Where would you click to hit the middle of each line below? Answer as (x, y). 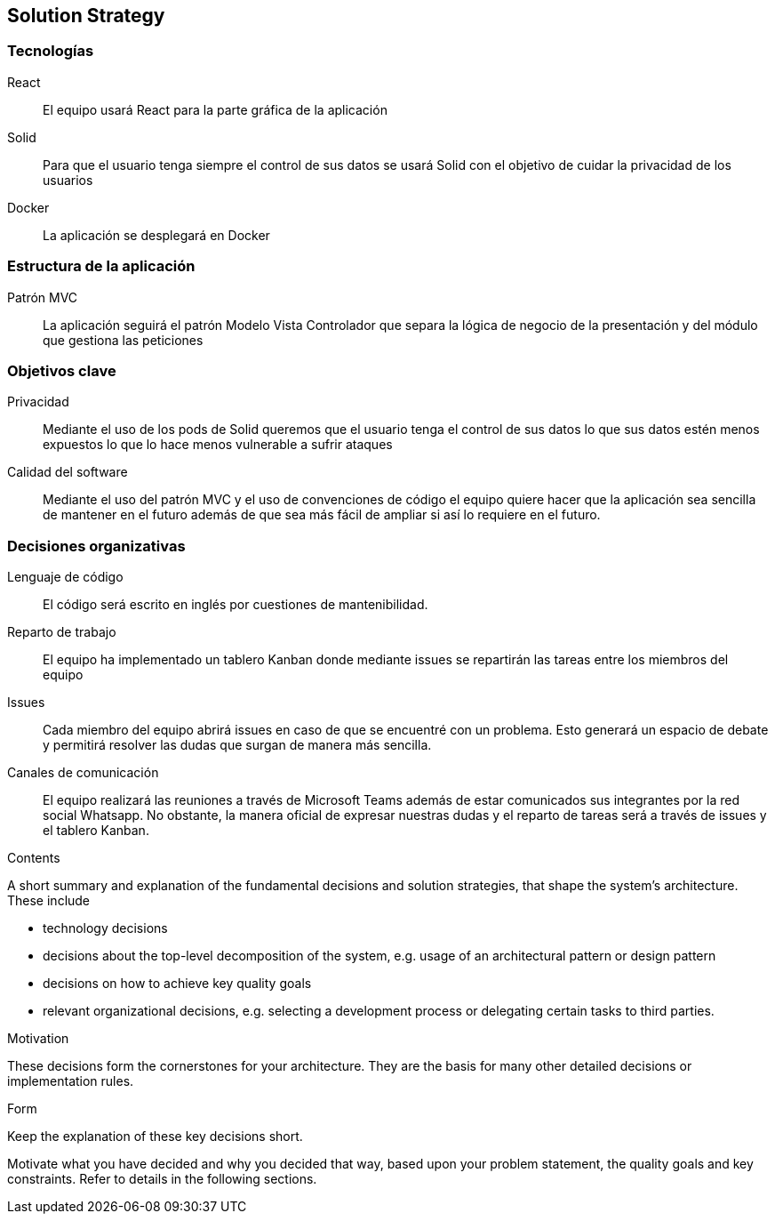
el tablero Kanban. (96, 831)
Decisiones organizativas (96, 546)
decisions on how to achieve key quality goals (177, 984)
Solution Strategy (86, 16)
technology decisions (105, 928)
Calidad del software (68, 472)
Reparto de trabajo (62, 632)
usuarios (68, 180)
